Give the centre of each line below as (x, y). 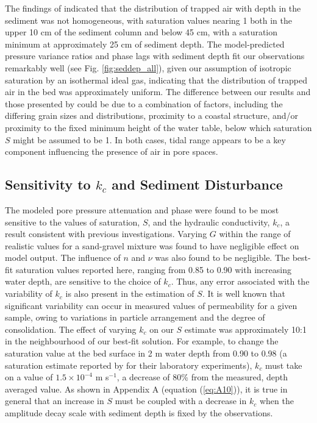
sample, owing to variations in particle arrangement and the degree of (135, 317)
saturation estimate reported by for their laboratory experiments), (129, 365)
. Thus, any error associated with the (240, 281)
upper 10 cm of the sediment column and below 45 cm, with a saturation (141, 32)
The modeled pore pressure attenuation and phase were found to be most (142, 209)
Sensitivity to (48, 184)
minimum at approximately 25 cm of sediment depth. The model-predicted (145, 44)
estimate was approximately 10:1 (245, 329)
